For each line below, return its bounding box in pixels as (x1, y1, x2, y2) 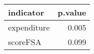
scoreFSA (8, 36, 42, 47)
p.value (57, 6, 86, 18)
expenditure (8, 21, 50, 33)
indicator (8, 6, 44, 18)
